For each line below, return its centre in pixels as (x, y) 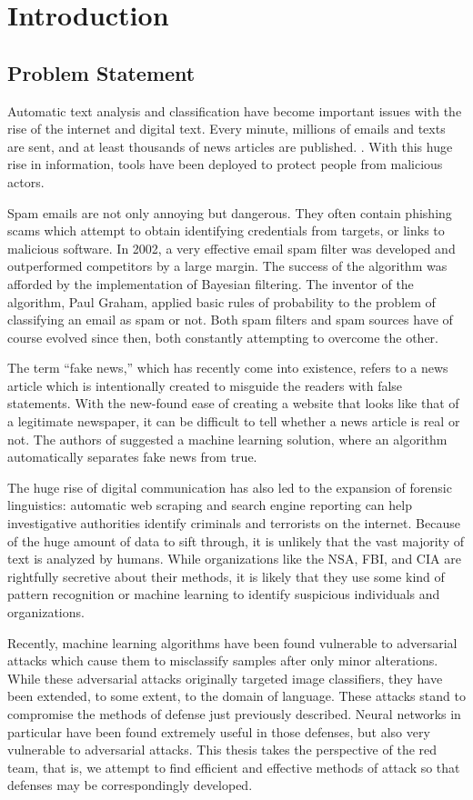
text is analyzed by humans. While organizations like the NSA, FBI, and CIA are (234, 559)
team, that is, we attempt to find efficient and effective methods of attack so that (234, 767)
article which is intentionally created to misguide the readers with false (205, 385)
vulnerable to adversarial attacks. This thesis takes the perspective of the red (222, 750)
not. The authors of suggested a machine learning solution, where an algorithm (227, 439)
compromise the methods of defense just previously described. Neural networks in (234, 713)
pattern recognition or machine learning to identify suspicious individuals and (224, 594)
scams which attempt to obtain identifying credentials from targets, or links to (226, 230)
